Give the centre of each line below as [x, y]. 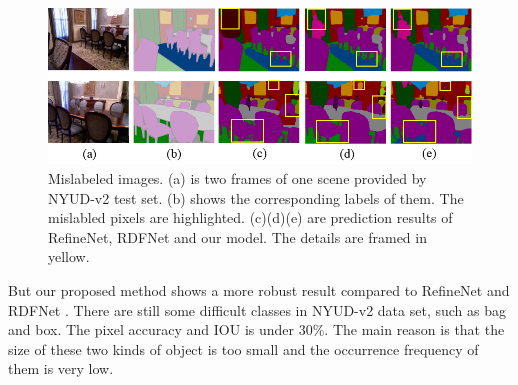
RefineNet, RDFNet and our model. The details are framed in [237, 236]
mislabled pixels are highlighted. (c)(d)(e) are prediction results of [250, 217]
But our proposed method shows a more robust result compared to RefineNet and [259, 289]
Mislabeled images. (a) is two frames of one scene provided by [237, 177]
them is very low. [61, 368]
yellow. [69, 256]
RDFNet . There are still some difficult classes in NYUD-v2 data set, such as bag [257, 309]
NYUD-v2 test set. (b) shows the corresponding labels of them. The [256, 197]
